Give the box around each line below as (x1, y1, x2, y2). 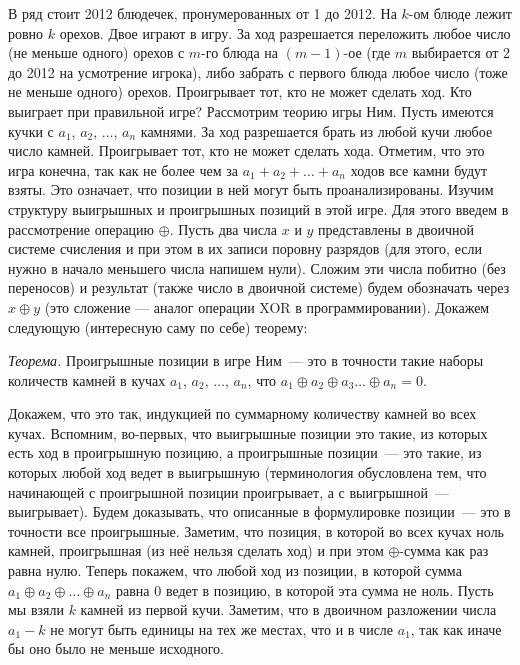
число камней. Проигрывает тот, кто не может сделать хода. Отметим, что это (8, 140, 485, 161)
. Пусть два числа (169, 218, 278, 239)
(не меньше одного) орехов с (8, 42, 185, 63)
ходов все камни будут (350, 159, 488, 180)
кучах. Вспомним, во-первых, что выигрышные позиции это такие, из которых (8, 422, 488, 443)
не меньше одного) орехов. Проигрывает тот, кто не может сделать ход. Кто (8, 81, 472, 102)
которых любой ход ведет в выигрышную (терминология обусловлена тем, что (8, 462, 487, 483)
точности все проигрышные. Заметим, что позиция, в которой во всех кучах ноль (8, 520, 505, 541)
